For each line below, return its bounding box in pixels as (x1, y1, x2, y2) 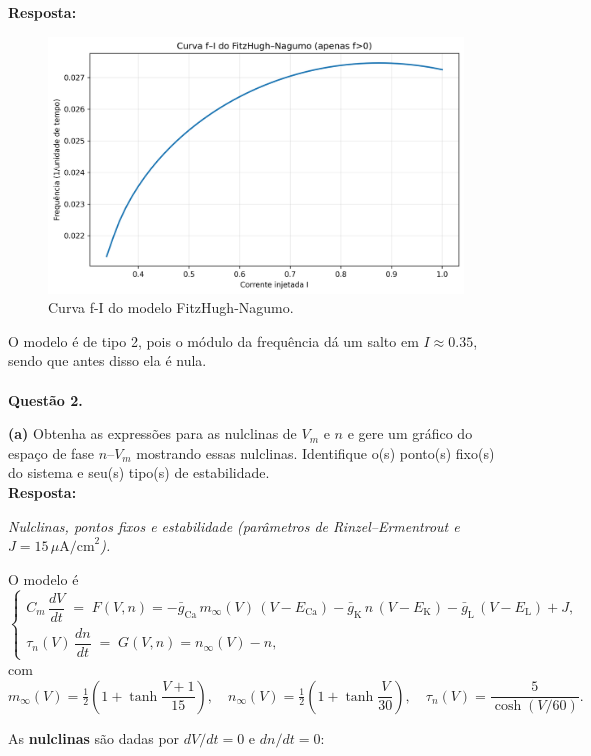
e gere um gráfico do (347, 423, 473, 444)
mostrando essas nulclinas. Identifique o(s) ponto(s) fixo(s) (136, 442, 495, 463)
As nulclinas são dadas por (8, 727, 180, 748)
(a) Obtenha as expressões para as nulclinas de (8, 423, 297, 444)
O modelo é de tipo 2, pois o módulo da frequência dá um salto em (8, 330, 419, 351)
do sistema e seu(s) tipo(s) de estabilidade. (8, 462, 270, 483)
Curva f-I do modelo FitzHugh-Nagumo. (48, 297, 294, 318)
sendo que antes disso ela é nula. (8, 350, 207, 371)
